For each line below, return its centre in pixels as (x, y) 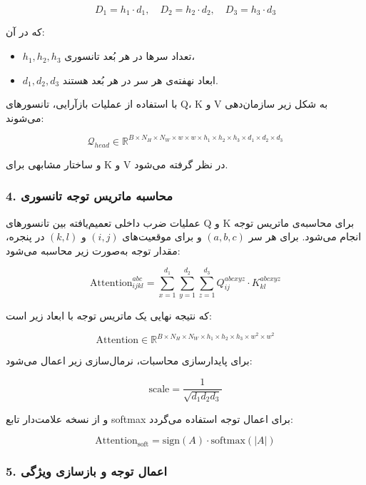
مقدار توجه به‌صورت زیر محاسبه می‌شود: (93, 250)
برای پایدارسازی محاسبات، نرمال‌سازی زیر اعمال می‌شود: (129, 361)
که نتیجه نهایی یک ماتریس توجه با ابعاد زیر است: (109, 315)
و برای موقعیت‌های (162, 236)
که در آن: (25, 32)
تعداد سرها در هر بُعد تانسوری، (129, 56)
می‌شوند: (25, 117)
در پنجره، (25, 236)
